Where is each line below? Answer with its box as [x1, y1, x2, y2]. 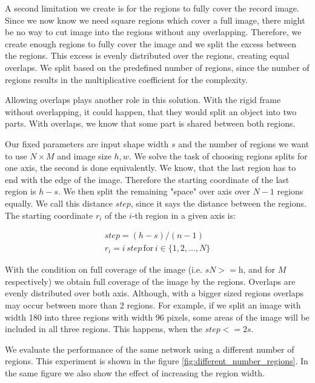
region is [5, 185, 36, 198]
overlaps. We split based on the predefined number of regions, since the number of [5, 61, 310, 73]
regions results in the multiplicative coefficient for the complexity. [5, 73, 248, 85]
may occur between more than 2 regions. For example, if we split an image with [5, 298, 301, 311]
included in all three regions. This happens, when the [5, 322, 202, 335]
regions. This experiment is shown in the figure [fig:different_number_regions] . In [5, 355, 308, 367]
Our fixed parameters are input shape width [5, 137, 169, 150]
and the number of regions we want [178, 137, 310, 150]
